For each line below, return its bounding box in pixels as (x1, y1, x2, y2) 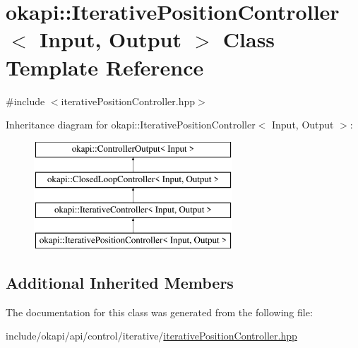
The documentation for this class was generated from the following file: (6, 304, 313, 319)
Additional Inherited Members (6, 271, 234, 293)
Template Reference (6, 52, 204, 81)
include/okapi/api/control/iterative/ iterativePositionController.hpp (6, 328, 297, 343)
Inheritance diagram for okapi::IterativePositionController (6, 117, 256, 132)
